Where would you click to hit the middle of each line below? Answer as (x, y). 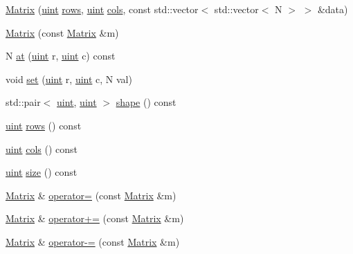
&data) (333, 9)
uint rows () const (44, 125)
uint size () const (42, 172)
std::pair (23, 102)
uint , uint (77, 102)
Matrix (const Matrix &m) (62, 32)
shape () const (146, 102)
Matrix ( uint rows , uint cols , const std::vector (102, 9)
